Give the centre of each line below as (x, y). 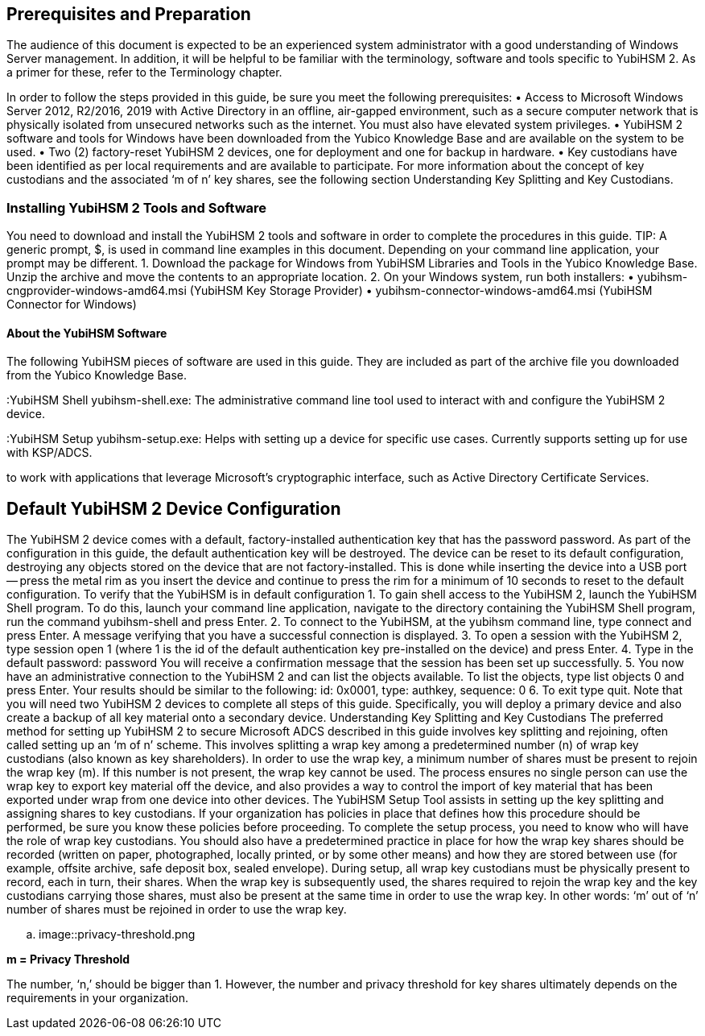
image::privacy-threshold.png (117, 934)
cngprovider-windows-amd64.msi (97, 291)
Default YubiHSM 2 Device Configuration (174, 508)
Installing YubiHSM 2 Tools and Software (137, 207)
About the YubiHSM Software (87, 333)
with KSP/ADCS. (49, 453)
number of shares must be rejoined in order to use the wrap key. (177, 910)
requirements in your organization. (97, 998)
